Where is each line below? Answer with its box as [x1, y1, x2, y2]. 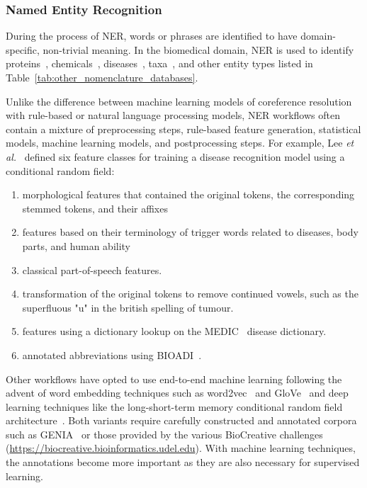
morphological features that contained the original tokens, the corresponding [22, 187, 355, 202]
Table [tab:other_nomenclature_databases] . [6, 70, 198, 84]
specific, [6, 42, 40, 57]
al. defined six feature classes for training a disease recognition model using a [6, 149, 345, 164]
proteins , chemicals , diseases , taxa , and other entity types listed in [6, 56, 313, 71]
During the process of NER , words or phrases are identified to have [6, 28, 298, 43]
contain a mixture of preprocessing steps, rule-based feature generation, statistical [6, 121, 361, 136]
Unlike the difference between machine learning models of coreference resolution [6, 93, 352, 108]
